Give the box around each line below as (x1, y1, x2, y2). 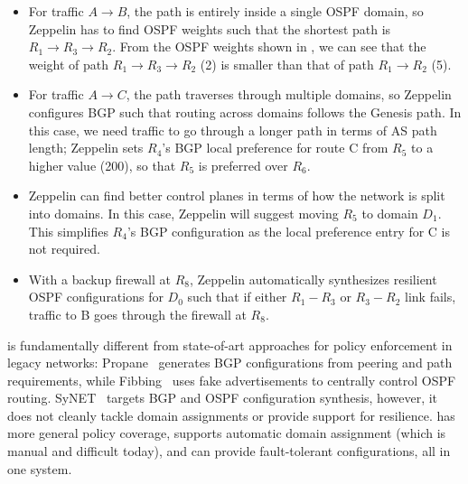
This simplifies (28, 221, 108, 240)
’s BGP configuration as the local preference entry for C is (126, 221, 451, 240)
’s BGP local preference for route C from (162, 138, 388, 157)
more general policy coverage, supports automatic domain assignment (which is (7, 423, 446, 442)
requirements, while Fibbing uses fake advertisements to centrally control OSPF (7, 370, 456, 389)
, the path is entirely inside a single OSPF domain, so (126, 2, 424, 20)
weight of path (28, 54, 109, 73)
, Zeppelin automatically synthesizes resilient (189, 269, 437, 288)
